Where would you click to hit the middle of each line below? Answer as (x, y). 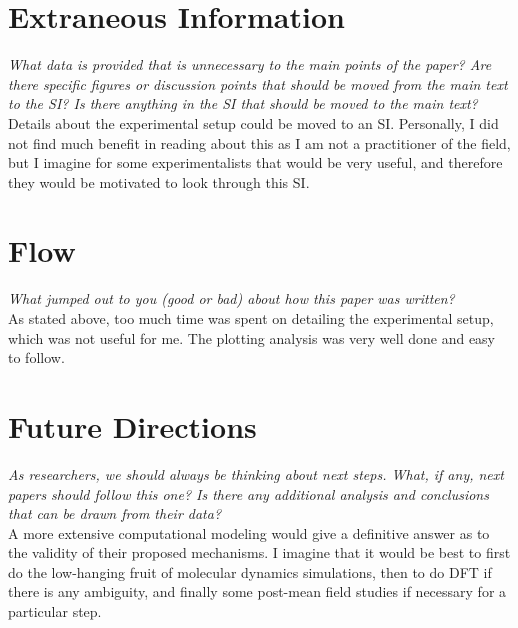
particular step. (55, 611)
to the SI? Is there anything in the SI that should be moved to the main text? (243, 103)
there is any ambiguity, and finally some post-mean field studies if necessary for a (257, 591)
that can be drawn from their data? (115, 513)
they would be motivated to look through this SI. (159, 181)
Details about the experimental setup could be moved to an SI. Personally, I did (253, 122)
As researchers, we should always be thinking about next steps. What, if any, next (256, 473)
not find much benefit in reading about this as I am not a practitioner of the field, (259, 142)
